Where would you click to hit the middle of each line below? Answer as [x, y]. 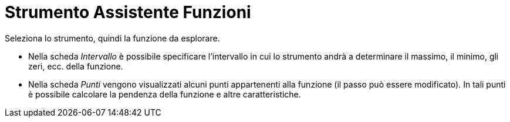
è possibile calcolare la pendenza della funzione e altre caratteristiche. [165, 94]
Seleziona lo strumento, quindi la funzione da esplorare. [112, 38]
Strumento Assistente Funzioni [128, 12]
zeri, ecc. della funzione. [76, 66]
